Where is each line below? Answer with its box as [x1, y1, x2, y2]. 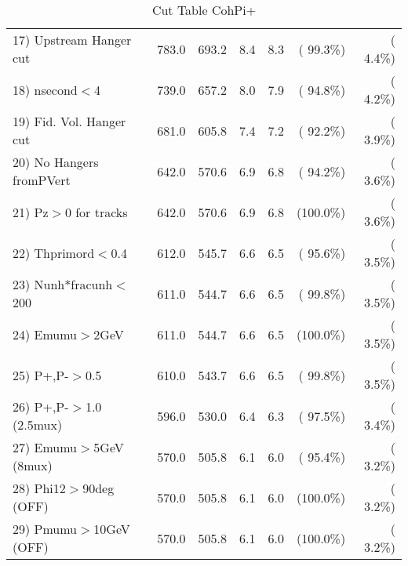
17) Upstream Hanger [13, 31, 132, 49]
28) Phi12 [13, 479, 66, 497]
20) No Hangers [13, 153, 99, 171]
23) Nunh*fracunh [13, 275, 113, 293]
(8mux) [13, 456, 53, 474]
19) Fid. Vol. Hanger [13, 112, 126, 130]
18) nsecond [13, 80, 78, 99]
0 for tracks [64, 202, 128, 221]
